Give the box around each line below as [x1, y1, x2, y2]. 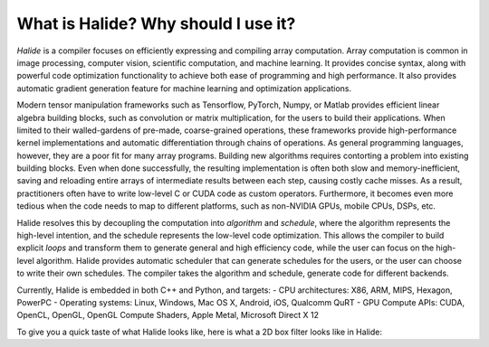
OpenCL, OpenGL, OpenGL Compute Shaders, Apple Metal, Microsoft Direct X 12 [16, 310, 320, 321]
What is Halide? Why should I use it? [16, 14, 296, 33]
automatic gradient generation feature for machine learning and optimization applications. [16, 82, 352, 94]
